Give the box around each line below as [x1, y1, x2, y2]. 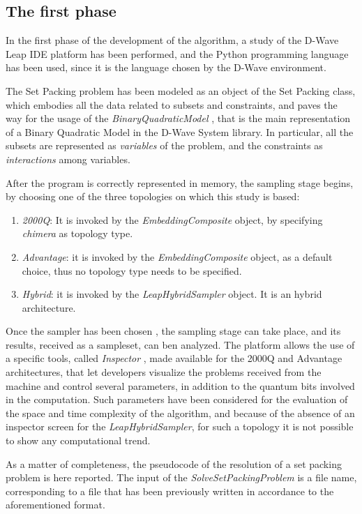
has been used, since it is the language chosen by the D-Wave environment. [6, 60, 326, 75]
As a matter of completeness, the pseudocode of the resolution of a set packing [6, 456, 342, 471]
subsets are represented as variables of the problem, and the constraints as [6, 138, 323, 153]
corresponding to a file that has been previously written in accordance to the [6, 483, 334, 498]
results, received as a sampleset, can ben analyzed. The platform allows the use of [6, 337, 355, 352]
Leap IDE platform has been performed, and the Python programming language [6, 46, 349, 61]
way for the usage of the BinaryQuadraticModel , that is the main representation [6, 111, 351, 126]
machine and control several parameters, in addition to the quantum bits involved [6, 378, 355, 393]
